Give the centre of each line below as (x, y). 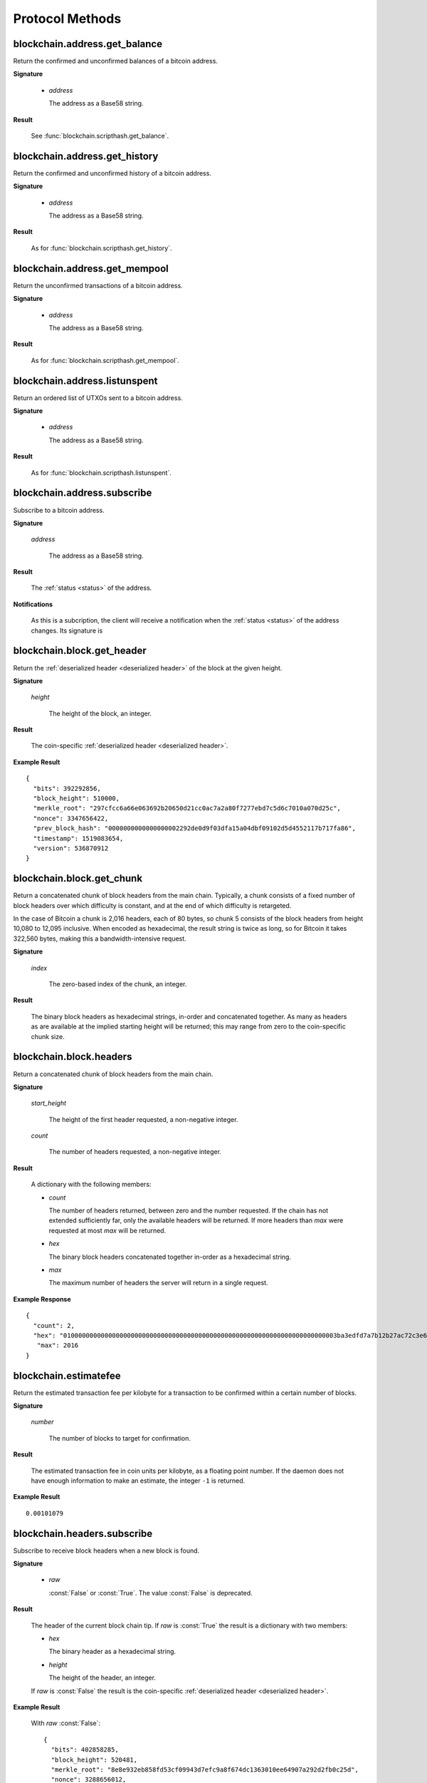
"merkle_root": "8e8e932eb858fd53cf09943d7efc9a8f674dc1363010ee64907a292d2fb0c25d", (205, 1769)
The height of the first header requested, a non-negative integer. (143, 1119)
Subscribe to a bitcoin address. (59, 510)
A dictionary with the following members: (91, 1185)
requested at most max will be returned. (107, 1230)
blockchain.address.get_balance (88, 44)
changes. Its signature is (67, 630)
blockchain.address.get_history (86, 156)
